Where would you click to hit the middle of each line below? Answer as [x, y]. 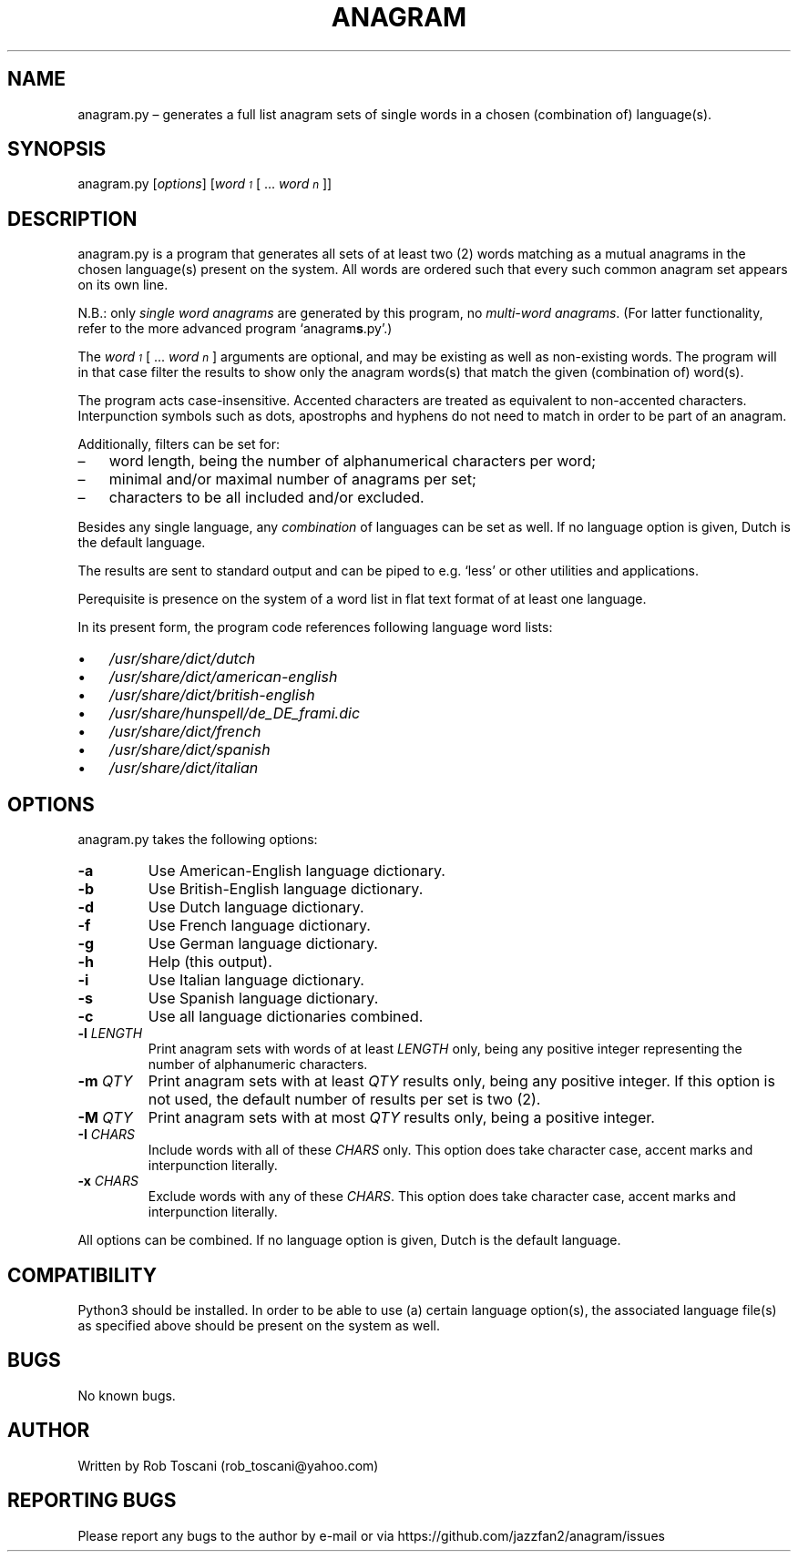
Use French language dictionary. [259, 926]
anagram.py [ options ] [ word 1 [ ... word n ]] [205, 184]
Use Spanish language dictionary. [263, 999]
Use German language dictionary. [263, 944]
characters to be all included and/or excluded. [266, 498]
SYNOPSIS [57, 149]
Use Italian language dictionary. [256, 980]
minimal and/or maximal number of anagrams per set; [292, 479]
